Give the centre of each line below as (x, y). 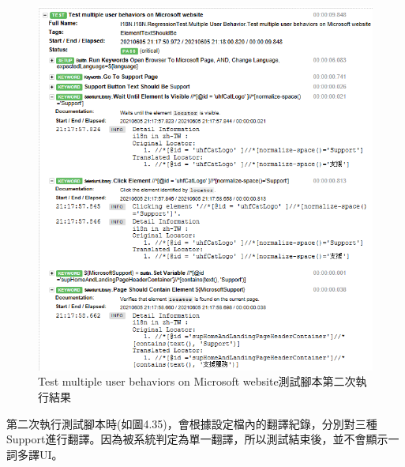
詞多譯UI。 (35, 454)
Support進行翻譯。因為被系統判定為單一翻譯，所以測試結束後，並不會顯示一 (203, 439)
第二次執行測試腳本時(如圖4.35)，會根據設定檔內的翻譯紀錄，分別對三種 (192, 423)
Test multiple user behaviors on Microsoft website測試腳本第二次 (197, 381)
